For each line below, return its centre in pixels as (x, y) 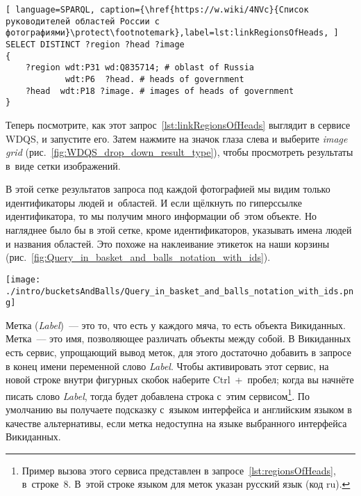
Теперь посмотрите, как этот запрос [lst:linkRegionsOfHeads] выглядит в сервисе (178, 124)
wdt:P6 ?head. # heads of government (154, 79)
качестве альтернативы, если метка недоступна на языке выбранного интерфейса (176, 423)
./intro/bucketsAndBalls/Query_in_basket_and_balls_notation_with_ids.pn (180, 291)
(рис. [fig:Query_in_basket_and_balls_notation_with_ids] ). (138, 257)
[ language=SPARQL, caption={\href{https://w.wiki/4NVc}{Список (157, 10)
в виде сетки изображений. (63, 165)
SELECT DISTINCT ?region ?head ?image (95, 44)
